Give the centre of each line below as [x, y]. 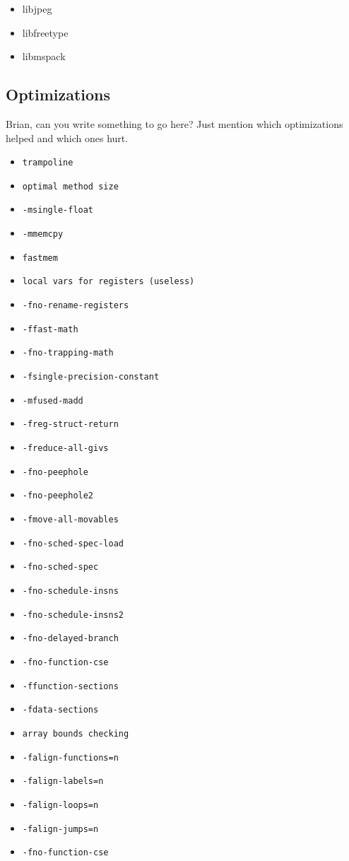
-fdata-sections [60, 710]
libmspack [44, 56]
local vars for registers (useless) [108, 282]
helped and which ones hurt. [67, 137]
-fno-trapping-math [68, 353]
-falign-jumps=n [60, 829]
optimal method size [70, 186]
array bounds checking [76, 733]
